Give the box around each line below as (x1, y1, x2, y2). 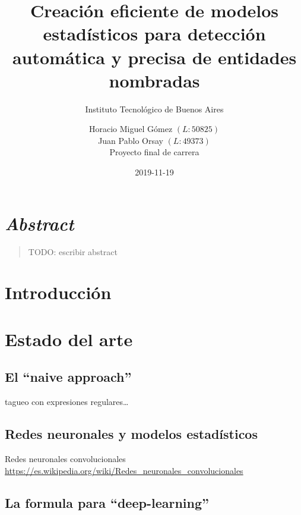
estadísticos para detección (43, 21, 266, 46)
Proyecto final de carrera (109, 146, 199, 158)
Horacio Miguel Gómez (88, 123, 173, 135)
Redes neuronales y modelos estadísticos (5, 425, 258, 443)
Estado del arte (5, 326, 133, 351)
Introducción (5, 280, 112, 304)
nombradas (109, 68, 200, 92)
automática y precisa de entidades (12, 45, 297, 69)
